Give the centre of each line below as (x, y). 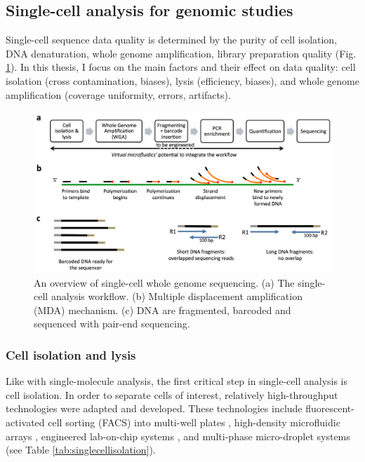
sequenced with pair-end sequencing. (112, 324)
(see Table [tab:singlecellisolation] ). (81, 450)
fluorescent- (330, 408)
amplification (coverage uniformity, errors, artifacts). (118, 94)
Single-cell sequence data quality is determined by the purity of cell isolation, (172, 40)
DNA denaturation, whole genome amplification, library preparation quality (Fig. (181, 53)
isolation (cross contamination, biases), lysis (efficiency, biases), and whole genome (182, 80)
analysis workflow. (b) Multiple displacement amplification (177, 296)
